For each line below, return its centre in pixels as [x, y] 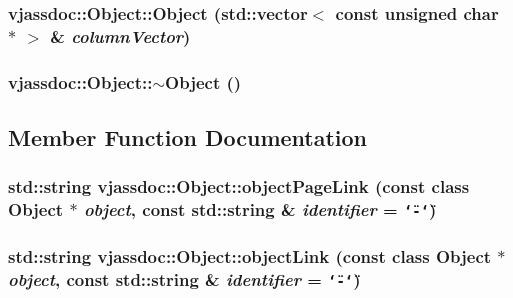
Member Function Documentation [188, 137]
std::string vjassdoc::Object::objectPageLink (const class [239, 186]
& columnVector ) [120, 35]
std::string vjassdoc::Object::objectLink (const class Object [250, 255]
